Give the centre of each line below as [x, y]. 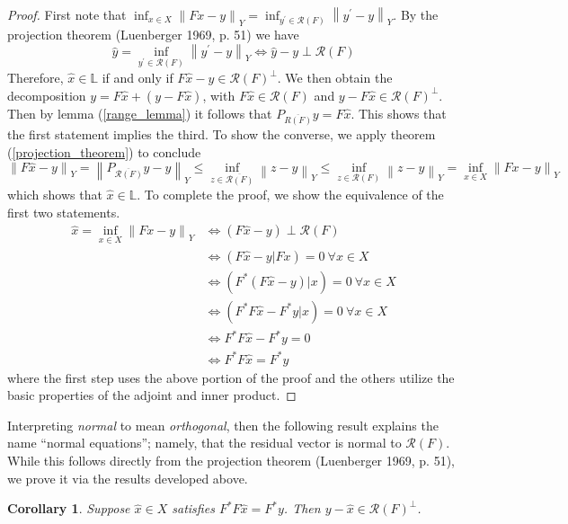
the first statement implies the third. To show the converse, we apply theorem [222, 134]
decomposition [47, 95]
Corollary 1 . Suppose [69, 508]
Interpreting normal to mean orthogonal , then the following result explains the [223, 425]
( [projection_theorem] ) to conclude [104, 151]
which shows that [55, 195]
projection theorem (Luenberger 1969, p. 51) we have [153, 35]
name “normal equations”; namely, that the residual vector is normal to [204, 443]
